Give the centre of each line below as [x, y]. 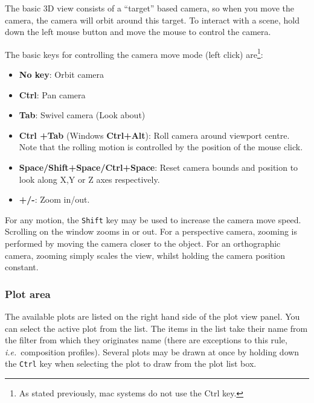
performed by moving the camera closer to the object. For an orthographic [143, 243]
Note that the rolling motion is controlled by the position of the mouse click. [161, 147]
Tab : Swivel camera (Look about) [82, 115]
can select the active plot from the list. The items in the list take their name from [156, 328]
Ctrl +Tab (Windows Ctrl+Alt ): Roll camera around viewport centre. [154, 135]
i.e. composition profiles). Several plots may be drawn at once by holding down [152, 351]
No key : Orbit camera [62, 75]
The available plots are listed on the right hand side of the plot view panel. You [152, 316]
